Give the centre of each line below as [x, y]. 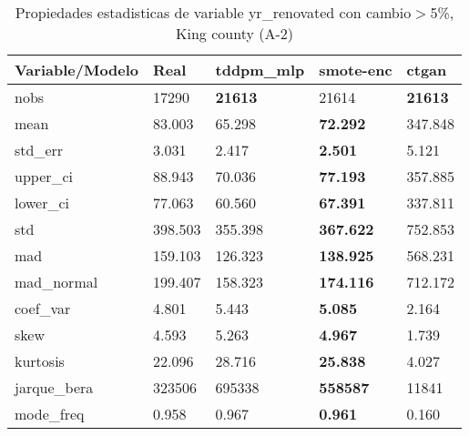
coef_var [43, 308]
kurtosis [40, 361]
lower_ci [42, 203]
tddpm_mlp [260, 70]
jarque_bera [54, 387]
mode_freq [50, 414]
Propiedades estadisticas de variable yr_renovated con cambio [213, 12]
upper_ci [44, 176]
